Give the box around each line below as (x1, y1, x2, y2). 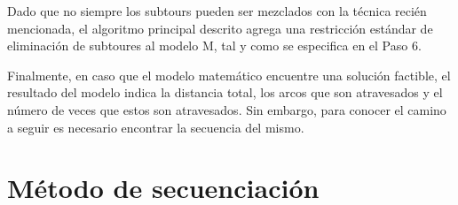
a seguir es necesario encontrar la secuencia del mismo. (7, 118, 304, 136)
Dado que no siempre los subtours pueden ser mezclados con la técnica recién (7, 2, 427, 19)
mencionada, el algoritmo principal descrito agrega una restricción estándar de (7, 19, 433, 37)
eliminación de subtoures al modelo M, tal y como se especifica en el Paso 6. (7, 36, 422, 55)
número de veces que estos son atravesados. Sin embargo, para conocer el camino (7, 100, 446, 118)
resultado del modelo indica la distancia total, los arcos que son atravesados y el (7, 83, 443, 102)
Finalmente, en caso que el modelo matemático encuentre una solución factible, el (7, 65, 451, 84)
